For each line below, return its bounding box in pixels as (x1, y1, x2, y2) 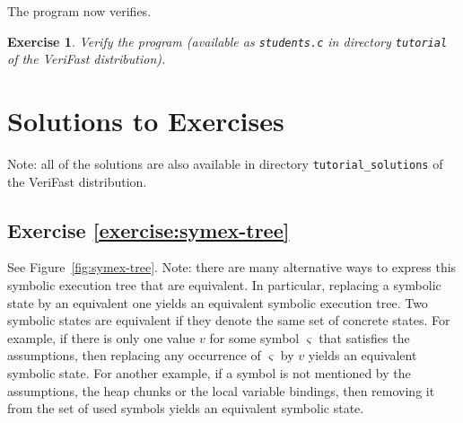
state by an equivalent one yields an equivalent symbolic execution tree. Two (7, 293, 428, 312)
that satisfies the (319, 328, 410, 347)
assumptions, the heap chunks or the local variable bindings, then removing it (7, 381, 435, 400)
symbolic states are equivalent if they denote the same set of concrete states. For (7, 311, 450, 330)
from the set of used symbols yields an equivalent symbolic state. (7, 399, 364, 418)
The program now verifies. (7, 2, 152, 20)
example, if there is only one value (7, 328, 196, 347)
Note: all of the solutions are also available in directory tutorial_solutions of (7, 154, 443, 172)
